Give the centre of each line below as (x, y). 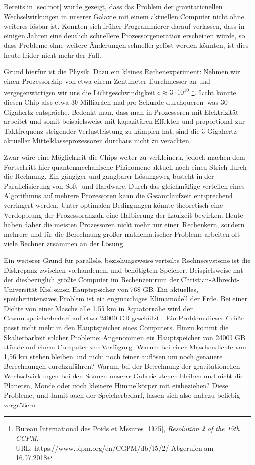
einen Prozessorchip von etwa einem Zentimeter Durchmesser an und (107, 81)
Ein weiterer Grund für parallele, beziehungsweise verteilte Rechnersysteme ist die (127, 260)
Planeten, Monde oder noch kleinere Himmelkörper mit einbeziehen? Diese (116, 385)
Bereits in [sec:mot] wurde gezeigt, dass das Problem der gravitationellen (113, 6)
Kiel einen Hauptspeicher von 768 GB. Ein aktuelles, (119, 289)
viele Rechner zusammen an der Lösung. (64, 244)
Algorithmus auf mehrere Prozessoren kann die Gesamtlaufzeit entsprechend (118, 195)
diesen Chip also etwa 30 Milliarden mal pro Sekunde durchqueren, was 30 (116, 102)
